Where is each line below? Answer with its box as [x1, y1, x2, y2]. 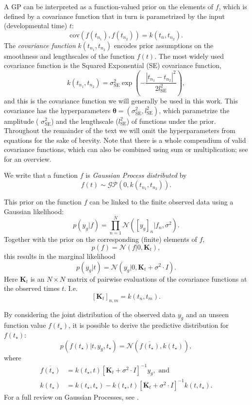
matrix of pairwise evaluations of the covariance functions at [67, 273, 247, 284]
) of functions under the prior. [126, 116, 216, 126]
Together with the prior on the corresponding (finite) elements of [4, 234, 197, 244]
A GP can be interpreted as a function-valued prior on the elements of [4, 1, 214, 11]
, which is [218, 1, 247, 11]
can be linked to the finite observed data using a [89, 197, 234, 207]
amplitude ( [4, 116, 39, 126]
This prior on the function [4, 197, 82, 207]
